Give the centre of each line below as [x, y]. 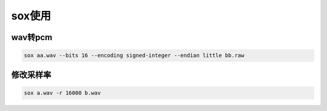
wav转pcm [32, 37]
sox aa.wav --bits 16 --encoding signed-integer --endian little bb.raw [134, 55]
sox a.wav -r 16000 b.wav [62, 93]
